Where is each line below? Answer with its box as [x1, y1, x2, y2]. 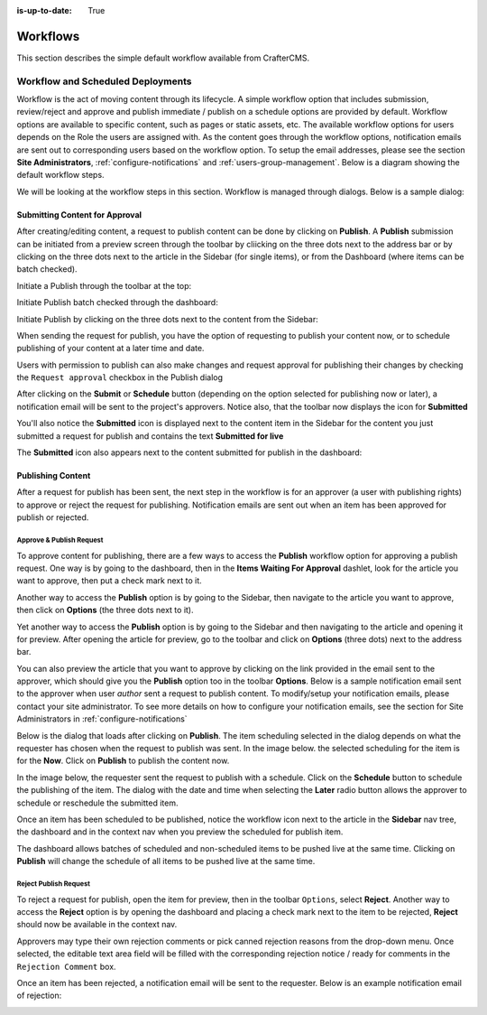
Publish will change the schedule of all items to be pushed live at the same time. [16, 856, 316, 867]
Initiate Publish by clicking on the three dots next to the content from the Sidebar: [16, 313, 319, 324]
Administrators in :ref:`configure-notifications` [16, 713, 188, 724]
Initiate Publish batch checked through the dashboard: [16, 297, 218, 308]
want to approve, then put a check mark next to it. [16, 575, 202, 586]
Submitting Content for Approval [16, 209, 142, 220]
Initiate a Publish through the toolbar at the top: [16, 280, 192, 291]
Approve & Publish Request [16, 535, 104, 545]
